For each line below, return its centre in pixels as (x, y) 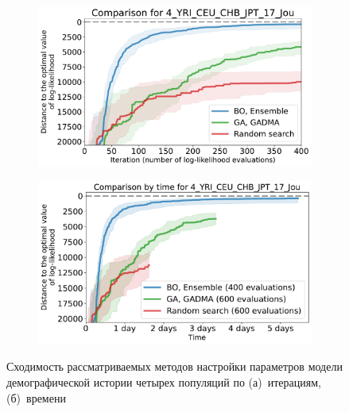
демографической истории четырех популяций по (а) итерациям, (164, 381)
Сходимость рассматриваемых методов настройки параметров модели (174, 366)
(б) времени (36, 397)
